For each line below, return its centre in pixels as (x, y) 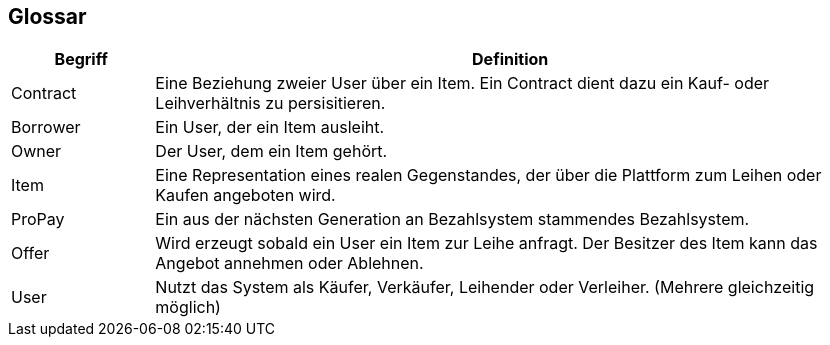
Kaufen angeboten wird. (245, 195)
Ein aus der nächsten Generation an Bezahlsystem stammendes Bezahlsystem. (452, 219)
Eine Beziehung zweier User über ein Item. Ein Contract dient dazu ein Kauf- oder (462, 83)
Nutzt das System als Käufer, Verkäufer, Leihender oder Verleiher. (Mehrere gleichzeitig (485, 287)
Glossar (47, 16)
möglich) (188, 307)
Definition (510, 59)
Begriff (81, 59)
